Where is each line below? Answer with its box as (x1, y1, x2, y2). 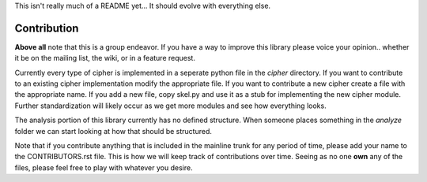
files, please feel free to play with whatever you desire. (14, 162, 193, 173)
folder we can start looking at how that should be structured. (14, 126, 213, 136)
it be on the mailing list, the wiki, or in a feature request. (14, 54, 195, 63)
